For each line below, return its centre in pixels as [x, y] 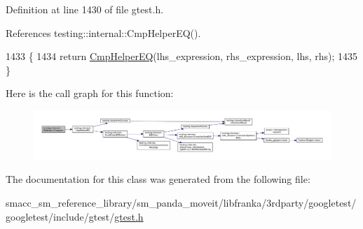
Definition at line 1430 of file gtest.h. [85, 9]
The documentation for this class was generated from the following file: [158, 179]
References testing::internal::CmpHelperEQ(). [103, 32]
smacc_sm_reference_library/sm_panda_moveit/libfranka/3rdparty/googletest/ [181, 202]
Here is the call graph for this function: [90, 93]
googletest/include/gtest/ [60, 216]
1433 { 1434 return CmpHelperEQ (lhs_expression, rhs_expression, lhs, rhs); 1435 [182, 56]
